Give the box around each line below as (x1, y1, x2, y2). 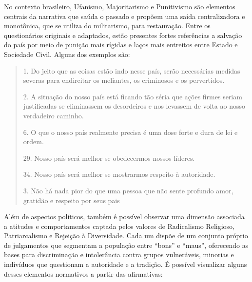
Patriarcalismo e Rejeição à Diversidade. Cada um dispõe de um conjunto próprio (4, 230, 248, 241)
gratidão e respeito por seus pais (23, 195, 120, 205)
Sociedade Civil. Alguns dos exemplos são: (4, 49, 130, 59)
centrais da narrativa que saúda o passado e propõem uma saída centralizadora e (4, 11, 245, 21)
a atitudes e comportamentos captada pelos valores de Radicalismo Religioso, (4, 221, 234, 231)
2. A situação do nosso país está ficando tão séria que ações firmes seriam (23, 91, 242, 101)
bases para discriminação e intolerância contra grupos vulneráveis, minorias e (4, 249, 234, 260)
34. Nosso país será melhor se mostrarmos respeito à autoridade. (23, 169, 215, 179)
